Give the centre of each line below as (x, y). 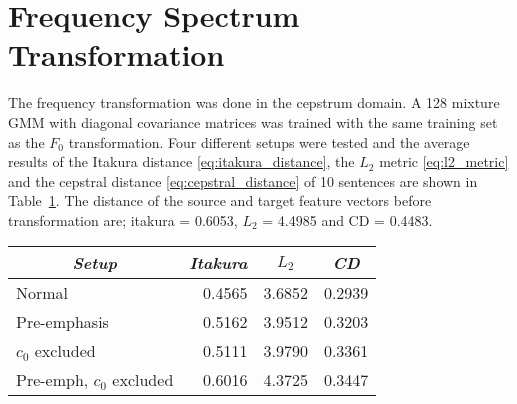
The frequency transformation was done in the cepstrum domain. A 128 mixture (254, 102)
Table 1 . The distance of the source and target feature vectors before (220, 200)
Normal (42, 293)
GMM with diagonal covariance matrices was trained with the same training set (253, 121)
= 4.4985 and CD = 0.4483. (347, 219)
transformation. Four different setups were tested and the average (269, 141)
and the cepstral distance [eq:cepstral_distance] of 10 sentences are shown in (243, 180)
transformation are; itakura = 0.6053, (123, 219)
